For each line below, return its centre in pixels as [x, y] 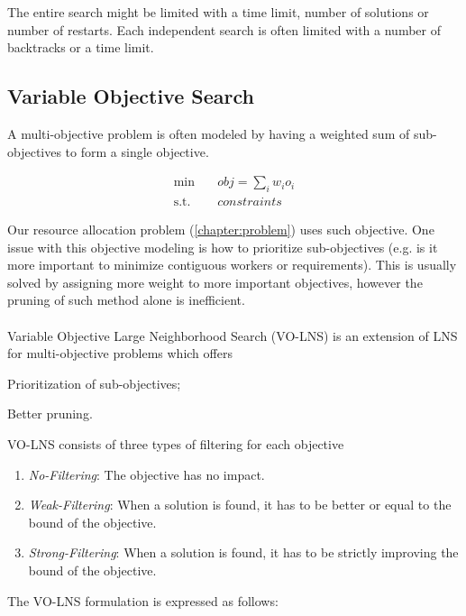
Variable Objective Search [131, 96]
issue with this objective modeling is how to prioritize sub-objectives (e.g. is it [223, 247]
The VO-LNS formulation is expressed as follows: [143, 600]
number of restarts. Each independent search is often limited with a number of [224, 29]
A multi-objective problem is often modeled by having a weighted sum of [209, 133]
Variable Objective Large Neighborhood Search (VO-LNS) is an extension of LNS [233, 335]
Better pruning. [50, 414]
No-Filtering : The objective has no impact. [146, 474]
